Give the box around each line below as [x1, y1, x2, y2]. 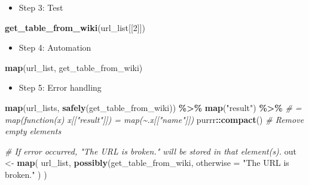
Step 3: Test [19, 1, 63, 13]
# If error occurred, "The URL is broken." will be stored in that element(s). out [5, 144, 297, 157]
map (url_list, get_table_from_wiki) [5, 61, 143, 73]
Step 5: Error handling [19, 81, 102, 94]
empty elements [5, 125, 62, 137]
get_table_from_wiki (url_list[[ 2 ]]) [5, 21, 146, 33]
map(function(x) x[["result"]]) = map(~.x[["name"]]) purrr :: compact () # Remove [5, 113, 304, 125]
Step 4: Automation [19, 41, 91, 54]
